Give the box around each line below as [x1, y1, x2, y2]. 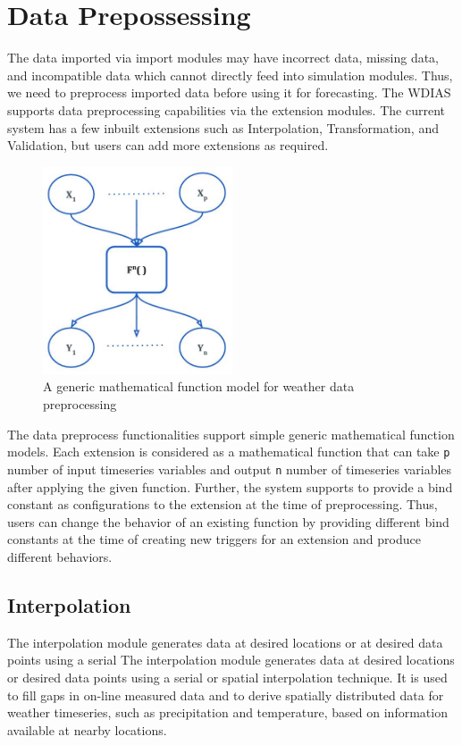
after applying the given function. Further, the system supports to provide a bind [7, 477, 453, 496]
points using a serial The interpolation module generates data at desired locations [7, 650, 455, 669]
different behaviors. [7, 547, 113, 565]
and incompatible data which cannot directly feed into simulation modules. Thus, [7, 65, 453, 84]
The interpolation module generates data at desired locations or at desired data [7, 632, 443, 651]
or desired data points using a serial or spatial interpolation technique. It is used [7, 667, 448, 686]
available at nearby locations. [7, 720, 167, 739]
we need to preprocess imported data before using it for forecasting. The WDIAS [7, 83, 451, 102]
